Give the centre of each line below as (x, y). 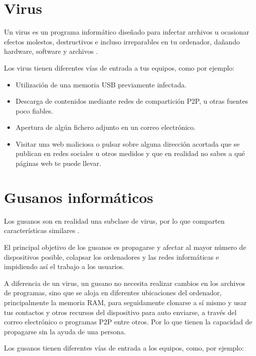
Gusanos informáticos (79, 197)
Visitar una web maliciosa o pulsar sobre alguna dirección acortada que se (128, 143)
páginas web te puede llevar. (58, 163)
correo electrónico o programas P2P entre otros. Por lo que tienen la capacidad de (128, 322)
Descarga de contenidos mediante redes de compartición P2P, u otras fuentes (132, 101)
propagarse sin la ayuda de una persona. (65, 331)
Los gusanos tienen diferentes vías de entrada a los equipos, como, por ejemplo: (124, 348)
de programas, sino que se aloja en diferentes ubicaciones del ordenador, (113, 293)
